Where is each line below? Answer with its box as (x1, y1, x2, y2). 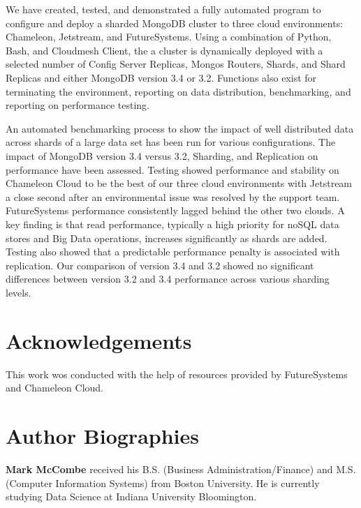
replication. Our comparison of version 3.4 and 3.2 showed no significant (6, 257, 314, 272)
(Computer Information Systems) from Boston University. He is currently (6, 475, 320, 490)
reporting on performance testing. (6, 98, 149, 112)
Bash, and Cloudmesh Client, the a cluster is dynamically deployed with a (6, 43, 323, 57)
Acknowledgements (6, 326, 192, 354)
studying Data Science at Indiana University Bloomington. (6, 489, 257, 504)
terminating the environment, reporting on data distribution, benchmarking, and (6, 84, 351, 98)
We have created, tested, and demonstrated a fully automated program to (6, 2, 321, 16)
